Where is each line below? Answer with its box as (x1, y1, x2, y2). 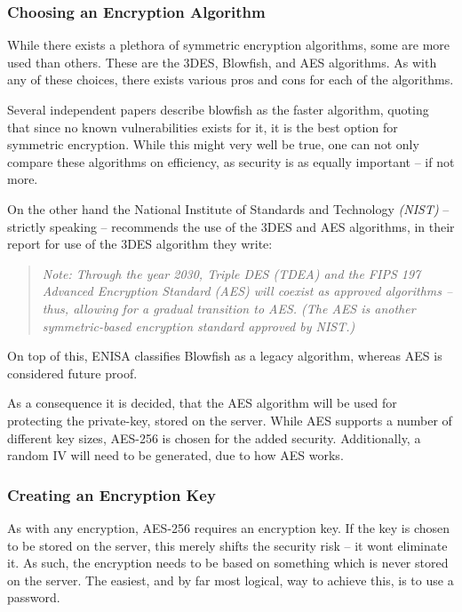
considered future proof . (7, 363, 138, 382)
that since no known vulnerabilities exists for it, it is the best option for (7, 117, 398, 136)
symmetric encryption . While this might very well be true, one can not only (7, 135, 419, 154)
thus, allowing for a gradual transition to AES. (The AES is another (42, 298, 416, 317)
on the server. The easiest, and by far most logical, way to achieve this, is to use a (7, 570, 454, 589)
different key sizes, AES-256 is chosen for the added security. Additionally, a (7, 428, 421, 447)
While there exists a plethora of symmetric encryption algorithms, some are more (7, 36, 450, 54)
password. (7, 588, 60, 607)
